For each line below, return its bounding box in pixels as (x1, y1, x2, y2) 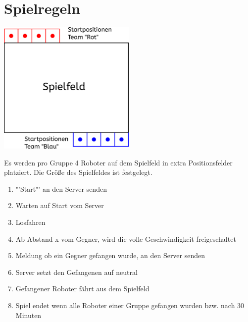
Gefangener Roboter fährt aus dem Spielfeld (15, 283, 149, 294)
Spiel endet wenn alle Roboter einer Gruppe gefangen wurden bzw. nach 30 (15, 300, 245, 310)
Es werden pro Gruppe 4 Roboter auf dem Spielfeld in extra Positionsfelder (4, 157, 233, 167)
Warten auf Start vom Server (15, 200, 104, 211)
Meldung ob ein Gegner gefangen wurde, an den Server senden (15, 250, 205, 261)
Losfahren (15, 216, 46, 227)
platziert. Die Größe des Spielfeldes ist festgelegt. (4, 167, 152, 177)
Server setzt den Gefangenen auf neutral (15, 267, 138, 277)
